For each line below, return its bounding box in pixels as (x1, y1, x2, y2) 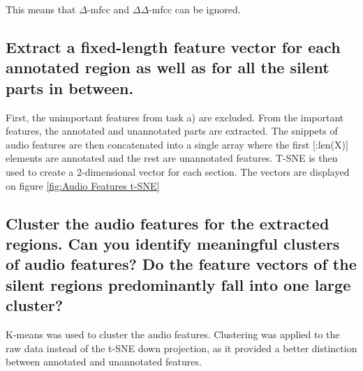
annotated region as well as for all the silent (6, 56, 329, 78)
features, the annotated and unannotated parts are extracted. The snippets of (6, 123, 338, 138)
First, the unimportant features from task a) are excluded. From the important (6, 109, 344, 124)
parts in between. (6, 77, 134, 98)
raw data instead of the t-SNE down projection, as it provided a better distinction (6, 340, 357, 355)
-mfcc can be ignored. (149, 2, 241, 16)
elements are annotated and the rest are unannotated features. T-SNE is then (6, 151, 338, 165)
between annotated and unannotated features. (6, 354, 202, 369)
